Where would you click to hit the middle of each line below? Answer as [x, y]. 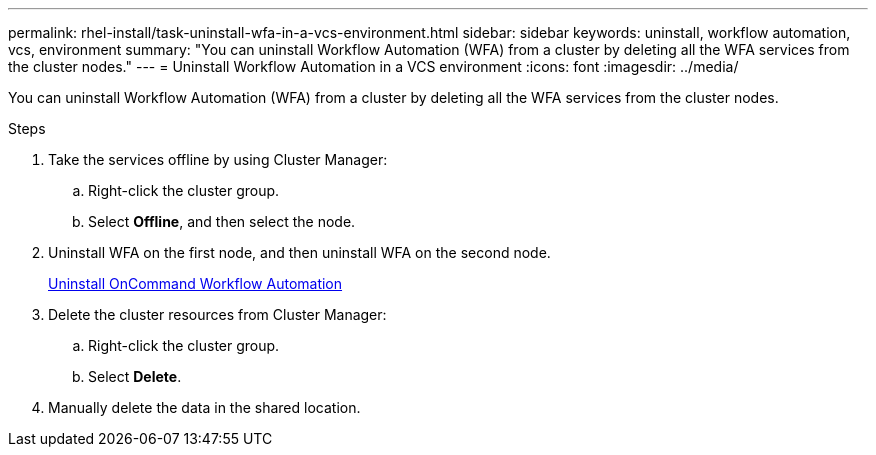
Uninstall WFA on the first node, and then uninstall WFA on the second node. [299, 252]
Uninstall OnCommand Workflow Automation [195, 283]
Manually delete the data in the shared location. [204, 407]
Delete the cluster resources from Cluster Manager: [217, 314]
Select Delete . [135, 376]
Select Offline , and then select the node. [222, 221]
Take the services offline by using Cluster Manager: [218, 159]
